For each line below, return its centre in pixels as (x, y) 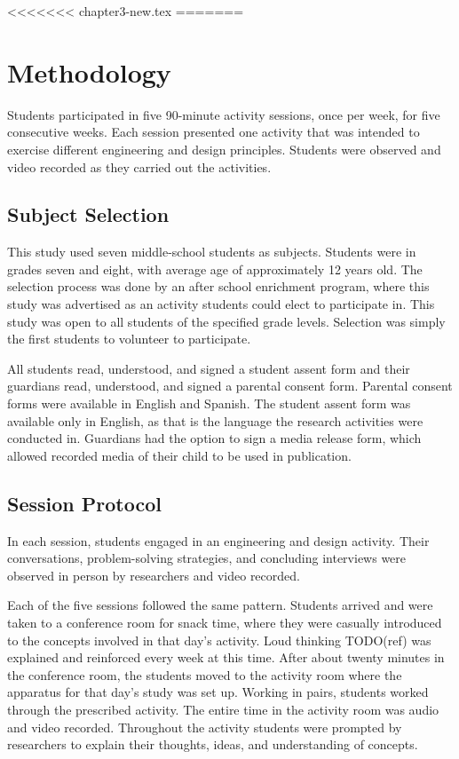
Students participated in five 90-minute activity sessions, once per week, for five (224, 114)
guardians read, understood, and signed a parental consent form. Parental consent (230, 386)
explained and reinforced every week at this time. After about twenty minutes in (226, 657)
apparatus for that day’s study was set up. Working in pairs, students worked (218, 692)
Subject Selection (88, 214)
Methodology (89, 71)
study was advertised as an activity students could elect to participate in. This (221, 304)
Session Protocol (84, 503)
